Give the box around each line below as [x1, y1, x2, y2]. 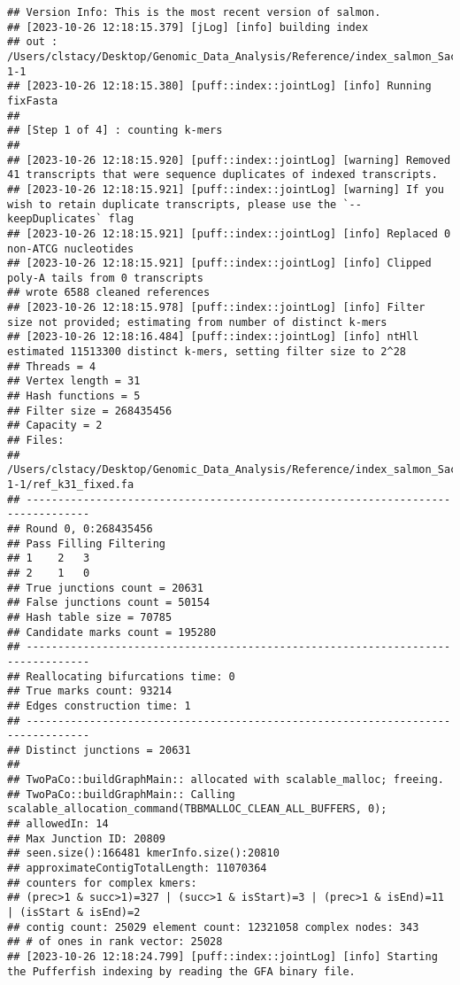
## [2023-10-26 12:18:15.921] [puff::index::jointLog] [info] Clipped [7, 257, 432, 270]
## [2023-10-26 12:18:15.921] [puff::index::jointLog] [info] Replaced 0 [7, 227, 451, 240]
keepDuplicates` [7, 213, 103, 226]
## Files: [7, 434, 65, 447]
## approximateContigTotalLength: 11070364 [7, 862, 267, 875]
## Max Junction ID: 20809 [7, 832, 165, 845]
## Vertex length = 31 [7, 375, 141, 388]
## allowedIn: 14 [7, 818, 109, 831]
